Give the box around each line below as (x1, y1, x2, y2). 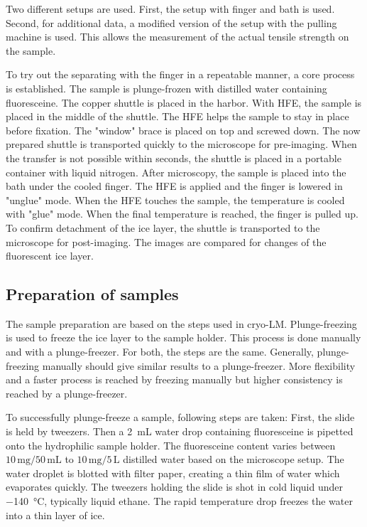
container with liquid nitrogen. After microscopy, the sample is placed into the (6, 164, 346, 179)
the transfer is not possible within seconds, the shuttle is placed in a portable (6, 150, 341, 165)
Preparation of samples (6, 283, 179, 305)
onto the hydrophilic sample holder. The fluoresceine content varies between (6, 437, 336, 452)
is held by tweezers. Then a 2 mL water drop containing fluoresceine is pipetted (6, 424, 354, 439)
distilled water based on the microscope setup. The (123, 452, 344, 467)
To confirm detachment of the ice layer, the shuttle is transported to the (6, 220, 320, 235)
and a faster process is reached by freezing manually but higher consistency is (6, 372, 343, 387)
